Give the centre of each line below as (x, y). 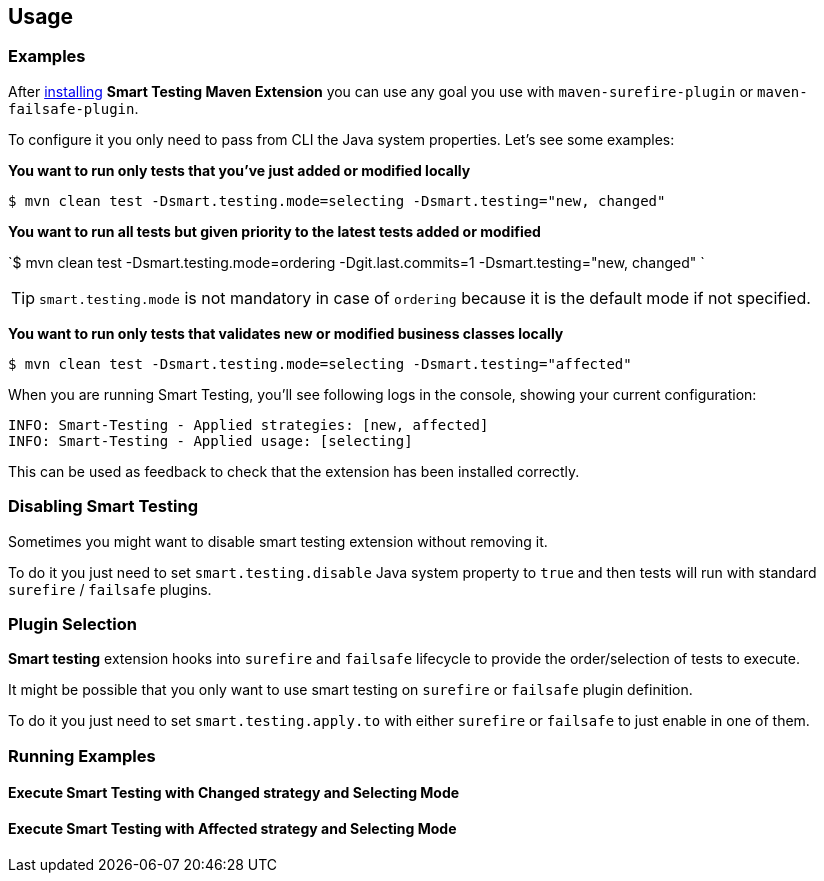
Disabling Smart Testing (103, 506)
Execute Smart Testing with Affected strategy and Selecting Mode (232, 828)
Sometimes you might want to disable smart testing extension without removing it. (278, 541)
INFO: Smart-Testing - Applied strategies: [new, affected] (248, 424)
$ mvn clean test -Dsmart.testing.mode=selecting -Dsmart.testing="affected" (320, 363)
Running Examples (82, 755)
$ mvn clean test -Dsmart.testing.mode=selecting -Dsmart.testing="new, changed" (337, 200)
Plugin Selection (72, 623)
